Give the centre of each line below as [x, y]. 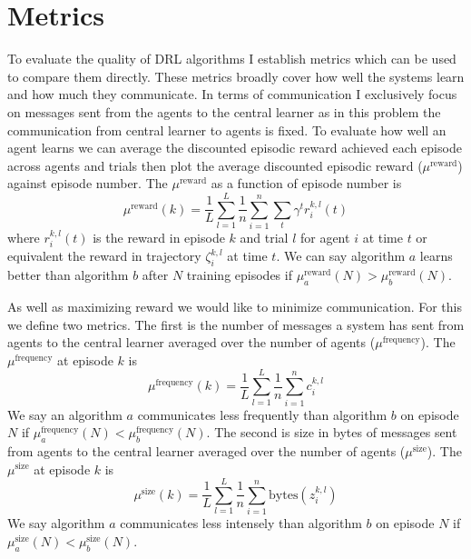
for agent [325, 237]
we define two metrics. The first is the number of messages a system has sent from [236, 324]
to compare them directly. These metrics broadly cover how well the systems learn [236, 76]
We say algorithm [56, 523]
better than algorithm [68, 275]
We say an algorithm [65, 414]
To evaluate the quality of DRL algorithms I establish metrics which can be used [232, 59]
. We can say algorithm [341, 256]
